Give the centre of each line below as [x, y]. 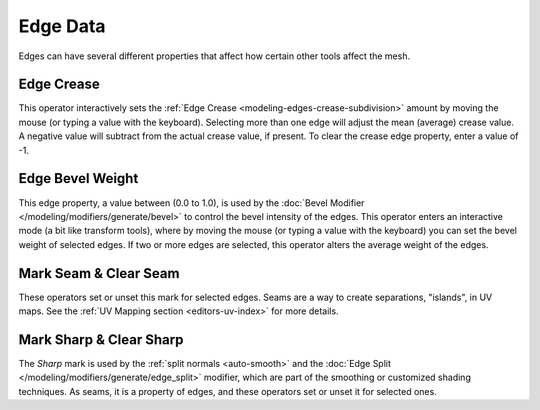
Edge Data [62, 26]
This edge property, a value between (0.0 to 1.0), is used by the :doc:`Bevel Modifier [191, 202]
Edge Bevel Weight [78, 178]
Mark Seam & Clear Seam [99, 273]
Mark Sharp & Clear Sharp [101, 339]
